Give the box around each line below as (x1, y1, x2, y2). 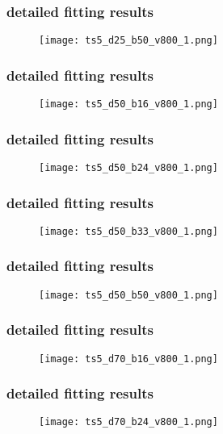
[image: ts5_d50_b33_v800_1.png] (39, 225, 218, 237)
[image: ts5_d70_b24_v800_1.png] (39, 416, 218, 428)
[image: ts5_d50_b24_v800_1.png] (39, 161, 218, 173)
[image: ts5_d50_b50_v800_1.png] (39, 289, 218, 301)
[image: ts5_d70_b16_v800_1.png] (39, 353, 218, 365)
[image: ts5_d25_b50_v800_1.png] (39, 35, 218, 47)
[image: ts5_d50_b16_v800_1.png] (39, 98, 218, 111)
